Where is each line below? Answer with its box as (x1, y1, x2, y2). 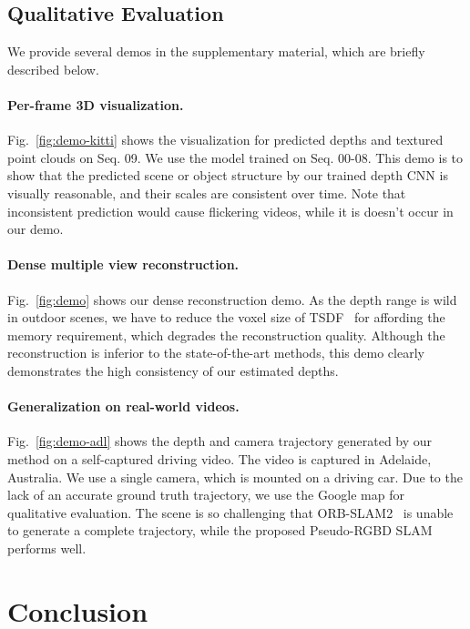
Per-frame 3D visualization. (7, 95, 184, 114)
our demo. (7, 219, 64, 238)
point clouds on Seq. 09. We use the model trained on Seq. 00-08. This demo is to (7, 147, 464, 167)
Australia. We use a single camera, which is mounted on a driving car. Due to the (7, 467, 463, 486)
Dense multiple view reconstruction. (7, 255, 240, 274)
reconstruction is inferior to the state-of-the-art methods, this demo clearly (7, 343, 424, 362)
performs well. (7, 538, 87, 557)
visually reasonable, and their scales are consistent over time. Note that (7, 183, 406, 202)
